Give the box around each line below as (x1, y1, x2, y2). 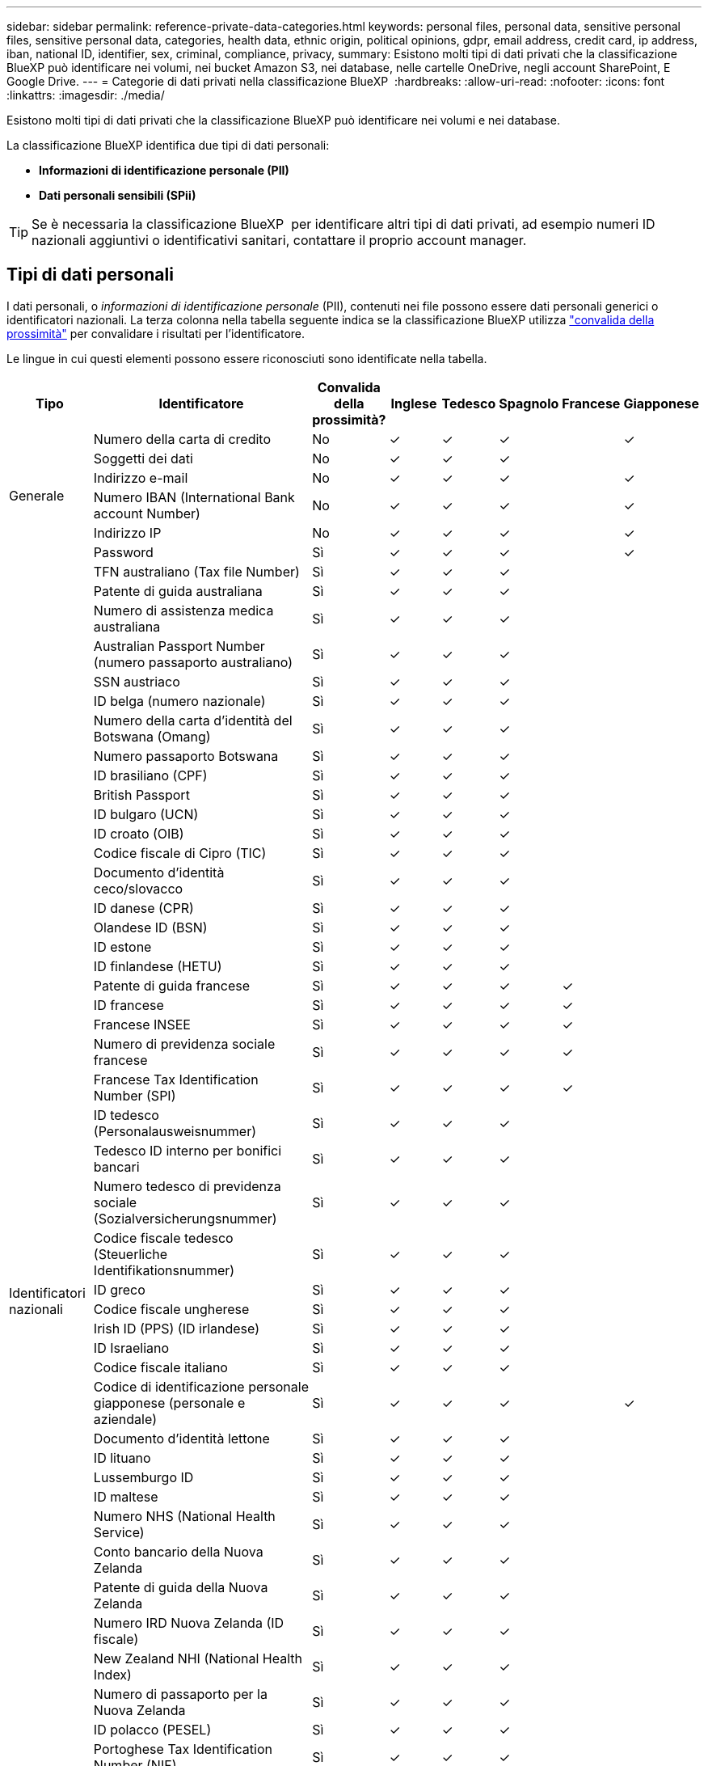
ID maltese (93, 1488, 158, 1505)
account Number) (93, 505, 200, 522)
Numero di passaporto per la (93, 1685, 268, 1702)
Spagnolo (499, 395, 559, 412)
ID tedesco (93, 1106, 159, 1123)
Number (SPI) (93, 1087, 176, 1104)
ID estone (93, 938, 152, 955)
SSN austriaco (93, 673, 180, 690)
